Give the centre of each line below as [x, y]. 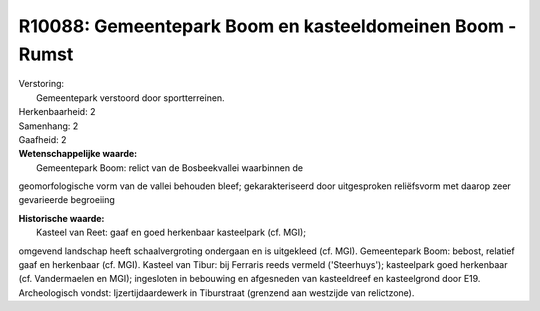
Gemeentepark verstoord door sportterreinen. [130, 97]
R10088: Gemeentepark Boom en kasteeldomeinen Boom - [267, 26]
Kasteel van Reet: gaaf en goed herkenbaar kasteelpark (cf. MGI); [171, 232]
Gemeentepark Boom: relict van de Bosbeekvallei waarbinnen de [170, 167]
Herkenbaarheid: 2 [57, 112]
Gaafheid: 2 [42, 139]
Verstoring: [41, 84]
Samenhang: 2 [48, 126]
